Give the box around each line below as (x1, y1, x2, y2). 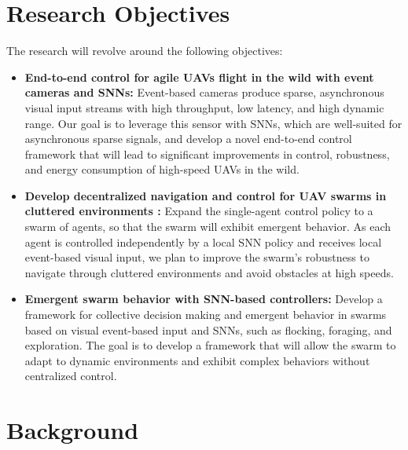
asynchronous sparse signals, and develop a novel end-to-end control (24, 130, 352, 147)
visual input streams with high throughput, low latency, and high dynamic (24, 99, 384, 115)
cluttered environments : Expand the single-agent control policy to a (24, 203, 373, 219)
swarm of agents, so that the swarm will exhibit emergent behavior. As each (24, 218, 391, 235)
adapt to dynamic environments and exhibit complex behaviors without (24, 352, 370, 368)
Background (6, 414, 139, 446)
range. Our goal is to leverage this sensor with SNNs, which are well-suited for (24, 115, 402, 131)
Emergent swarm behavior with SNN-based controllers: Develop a (24, 291, 383, 307)
